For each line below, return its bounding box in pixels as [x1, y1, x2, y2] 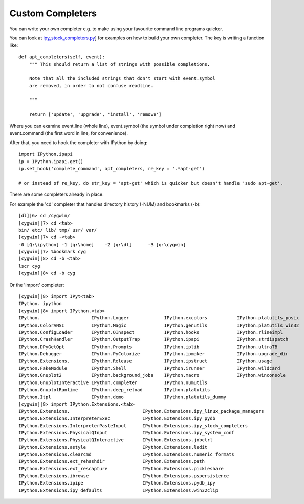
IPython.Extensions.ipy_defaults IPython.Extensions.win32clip [18, 487, 219, 493]
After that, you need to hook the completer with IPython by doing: [9, 139, 148, 146]
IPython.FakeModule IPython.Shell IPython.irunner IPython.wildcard [18, 365, 280, 371]
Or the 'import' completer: [9, 281, 64, 288]
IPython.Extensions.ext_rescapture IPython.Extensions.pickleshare [18, 466, 224, 472]
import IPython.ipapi [18, 151, 73, 157]
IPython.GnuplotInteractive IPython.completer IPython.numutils [18, 379, 208, 386]
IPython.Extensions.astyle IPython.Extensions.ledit [18, 444, 208, 450]
